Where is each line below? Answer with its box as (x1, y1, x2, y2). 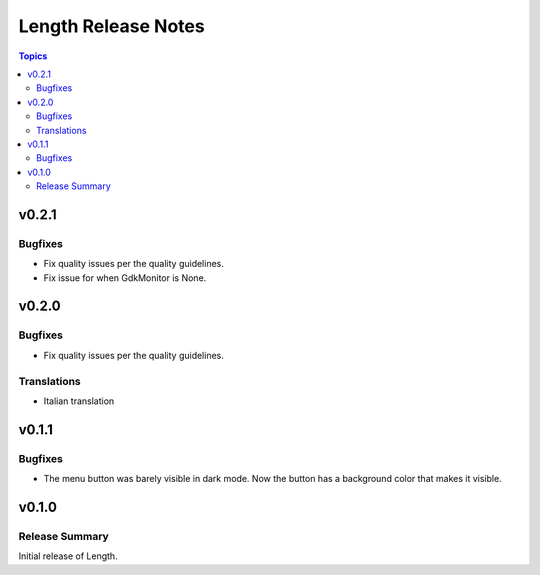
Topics (18, 50, 48, 62)
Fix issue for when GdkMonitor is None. (43, 271, 207, 284)
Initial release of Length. (18, 550, 119, 562)
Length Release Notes (18, 15, 205, 37)
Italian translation (43, 395, 115, 407)
